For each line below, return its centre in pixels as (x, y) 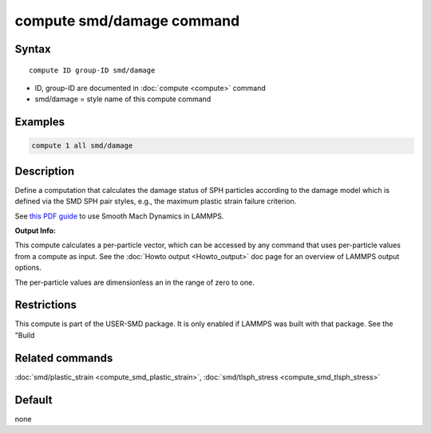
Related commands (64, 358)
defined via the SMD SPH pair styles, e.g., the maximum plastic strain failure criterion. (156, 201)
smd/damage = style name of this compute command (123, 99)
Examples (40, 122)
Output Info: (35, 230)
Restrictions (46, 305)
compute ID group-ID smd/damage (92, 70)
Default (34, 400)
